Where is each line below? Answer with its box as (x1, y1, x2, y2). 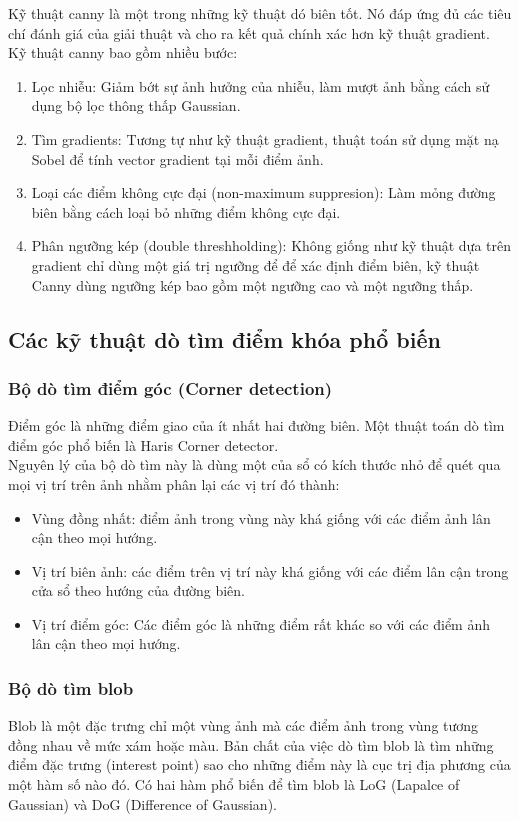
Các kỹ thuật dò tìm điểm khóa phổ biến (8, 323, 441, 354)
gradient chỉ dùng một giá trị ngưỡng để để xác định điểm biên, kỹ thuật (31, 254, 480, 275)
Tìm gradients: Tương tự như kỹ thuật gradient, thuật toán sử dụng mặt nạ (31, 128, 499, 149)
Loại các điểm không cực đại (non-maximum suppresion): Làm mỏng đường (31, 182, 496, 203)
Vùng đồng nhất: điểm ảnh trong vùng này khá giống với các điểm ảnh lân (31, 507, 491, 528)
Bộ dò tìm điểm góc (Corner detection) (8, 375, 333, 400)
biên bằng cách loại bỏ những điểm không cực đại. (31, 201, 341, 222)
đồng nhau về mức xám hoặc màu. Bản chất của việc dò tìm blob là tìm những (8, 734, 494, 755)
